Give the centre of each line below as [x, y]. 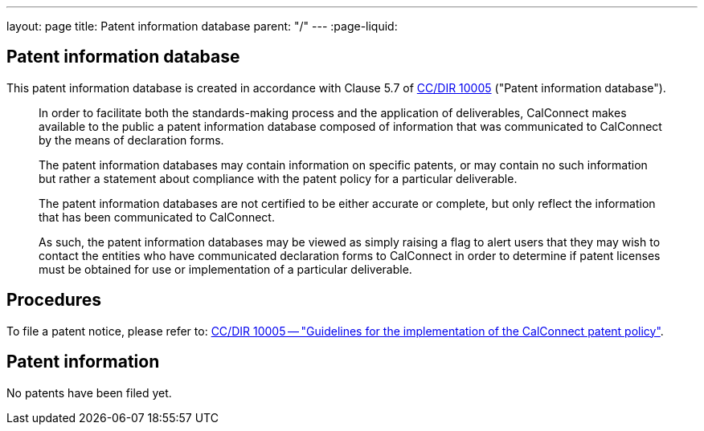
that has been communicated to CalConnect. [157, 217]
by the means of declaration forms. [131, 140]
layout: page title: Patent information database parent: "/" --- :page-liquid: [202, 26]
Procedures [54, 300]
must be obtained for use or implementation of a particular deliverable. [225, 269]
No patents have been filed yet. [89, 392]
